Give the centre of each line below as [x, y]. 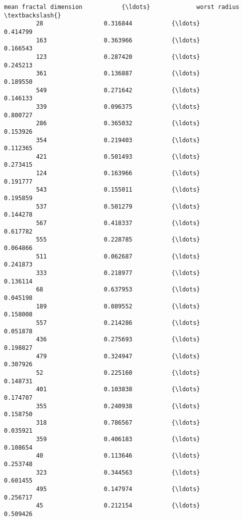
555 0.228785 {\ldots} [118, 240]
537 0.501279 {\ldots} [118, 206]
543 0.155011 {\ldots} [118, 190]
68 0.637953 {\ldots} [118, 290]
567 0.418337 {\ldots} [118, 223]
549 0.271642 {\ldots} [118, 90]
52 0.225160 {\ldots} [118, 373]
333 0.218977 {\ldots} [118, 273]
